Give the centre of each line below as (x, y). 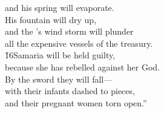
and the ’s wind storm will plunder (69, 31)
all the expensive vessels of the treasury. (79, 43)
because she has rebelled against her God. (82, 67)
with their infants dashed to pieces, (70, 91)
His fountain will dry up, (51, 19)
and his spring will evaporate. (60, 7)
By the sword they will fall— (59, 79)
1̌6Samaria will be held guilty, (60, 55)
